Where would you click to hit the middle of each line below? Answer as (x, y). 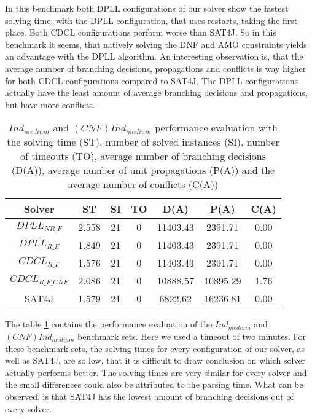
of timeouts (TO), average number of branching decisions (143, 156)
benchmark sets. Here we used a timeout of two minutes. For (191, 336)
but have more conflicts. (50, 104)
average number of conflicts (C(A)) (143, 184)
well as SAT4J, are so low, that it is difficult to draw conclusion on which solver (155, 360)
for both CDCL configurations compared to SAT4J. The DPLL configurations (151, 80)
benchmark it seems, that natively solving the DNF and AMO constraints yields (156, 44)
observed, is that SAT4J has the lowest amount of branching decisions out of (149, 396)
